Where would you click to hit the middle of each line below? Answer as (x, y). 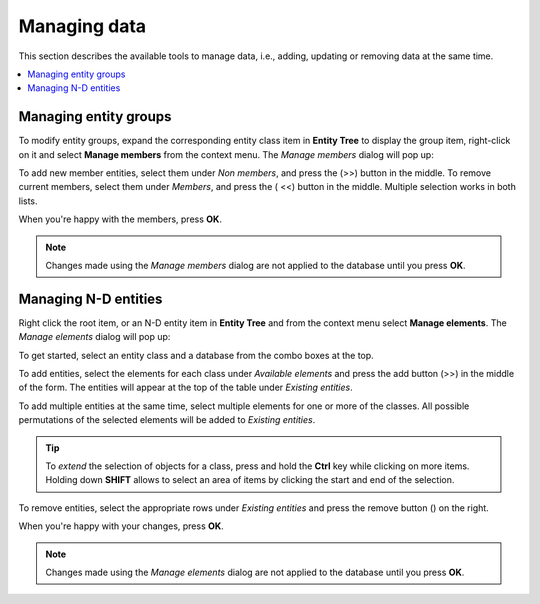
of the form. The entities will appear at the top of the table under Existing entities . (186, 387)
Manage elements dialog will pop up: (94, 337)
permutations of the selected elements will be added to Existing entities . (167, 420)
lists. (28, 201)
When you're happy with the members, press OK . (120, 219)
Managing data (82, 26)
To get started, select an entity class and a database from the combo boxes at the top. (196, 355)
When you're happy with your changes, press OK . (121, 526)
